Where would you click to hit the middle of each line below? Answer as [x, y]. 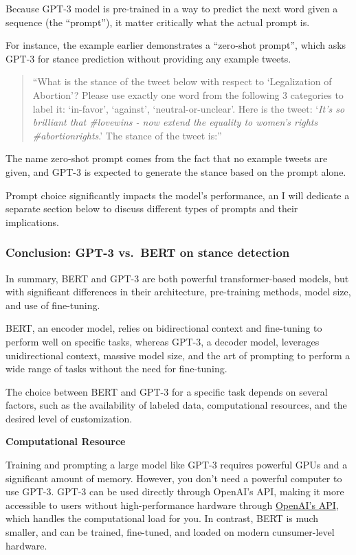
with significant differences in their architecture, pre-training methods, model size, [178, 292]
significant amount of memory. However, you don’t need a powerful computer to [174, 478]
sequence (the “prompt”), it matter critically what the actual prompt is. [158, 22]
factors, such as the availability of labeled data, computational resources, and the [176, 405]
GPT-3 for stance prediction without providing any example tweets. [148, 58]
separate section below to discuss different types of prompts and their [152, 208]
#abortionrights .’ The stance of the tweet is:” [127, 135]
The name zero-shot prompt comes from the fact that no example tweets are [167, 158]
